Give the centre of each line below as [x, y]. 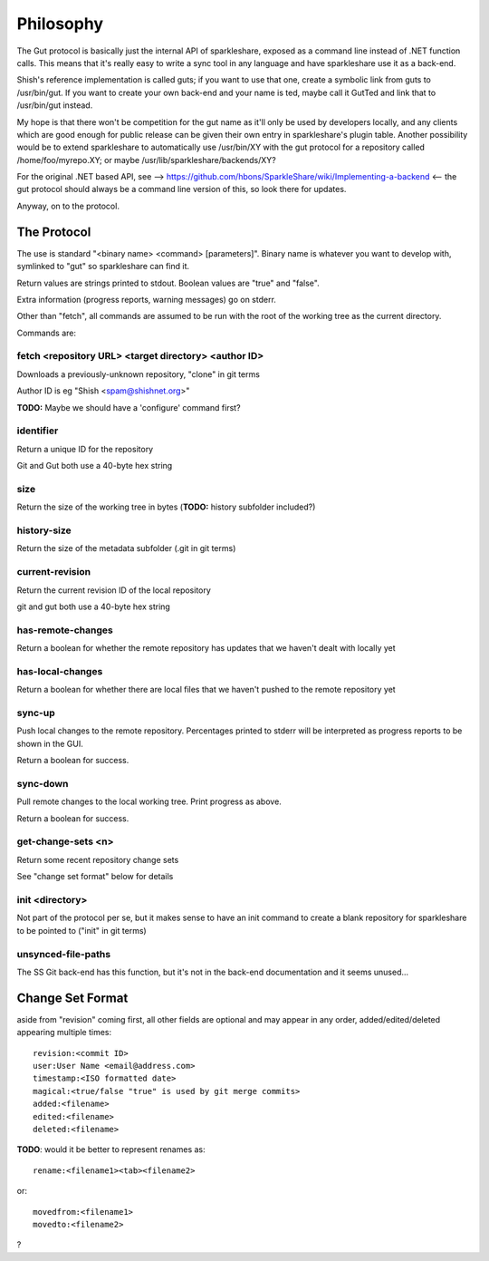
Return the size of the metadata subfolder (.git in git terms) [126, 548]
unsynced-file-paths [64, 954]
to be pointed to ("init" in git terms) [81, 930]
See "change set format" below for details [95, 877]
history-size [44, 530]
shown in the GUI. [50, 743]
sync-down [43, 783]
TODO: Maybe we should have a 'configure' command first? [129, 407]
